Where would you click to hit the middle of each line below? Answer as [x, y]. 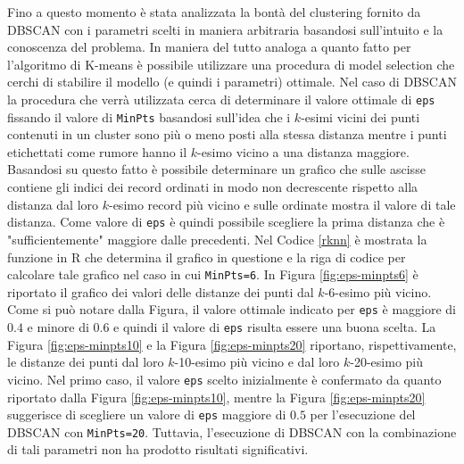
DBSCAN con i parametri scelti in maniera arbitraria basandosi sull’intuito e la [225, 29]
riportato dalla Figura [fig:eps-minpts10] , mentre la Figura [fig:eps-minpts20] [216, 397]
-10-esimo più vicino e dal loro [257, 362]
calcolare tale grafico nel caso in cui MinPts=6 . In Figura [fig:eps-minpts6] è [213, 274]
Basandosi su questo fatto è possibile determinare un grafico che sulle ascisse [216, 169]
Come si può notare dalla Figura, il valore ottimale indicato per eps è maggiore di [232, 309]
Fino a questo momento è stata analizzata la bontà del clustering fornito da [214, 12]
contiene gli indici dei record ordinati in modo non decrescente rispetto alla [213, 187]
